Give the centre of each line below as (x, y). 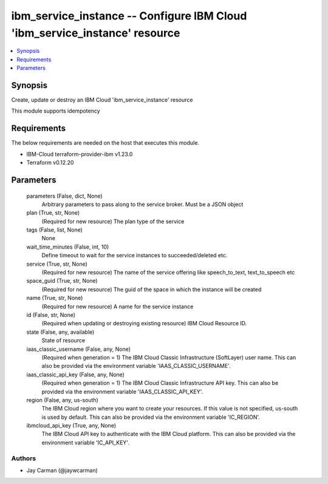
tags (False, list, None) (55, 230)
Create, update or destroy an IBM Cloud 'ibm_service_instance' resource (102, 100)
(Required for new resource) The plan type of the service (113, 221)
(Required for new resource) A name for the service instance (118, 306)
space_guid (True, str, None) (62, 281)
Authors (24, 458)
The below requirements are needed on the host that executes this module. (105, 143)
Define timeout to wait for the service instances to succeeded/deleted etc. (135, 255)
